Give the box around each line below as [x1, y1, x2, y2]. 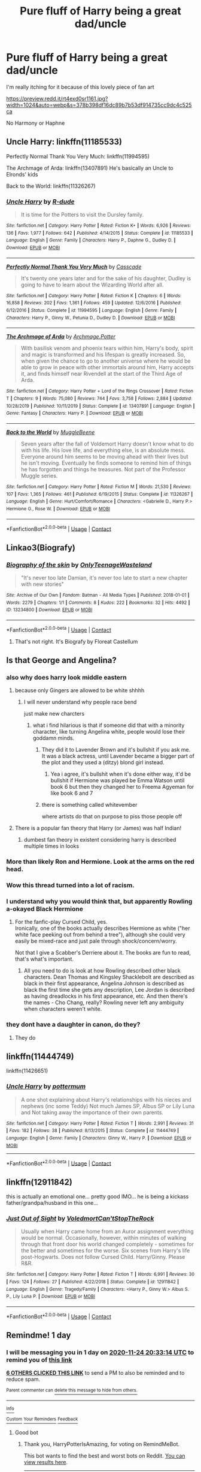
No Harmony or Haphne [6, 119, 65, 127]
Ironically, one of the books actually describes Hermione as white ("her [14, 925, 190, 932]
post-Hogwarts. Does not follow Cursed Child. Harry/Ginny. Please [20, 1253, 185, 1261]
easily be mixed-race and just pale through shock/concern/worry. [14, 938, 177, 945]
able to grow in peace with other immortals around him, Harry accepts [20, 364, 194, 371]
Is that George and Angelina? [6, 655, 117, 665]
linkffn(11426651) [6, 1067, 48, 1075]
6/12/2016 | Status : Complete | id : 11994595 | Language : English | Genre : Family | [6, 307, 177, 313]
